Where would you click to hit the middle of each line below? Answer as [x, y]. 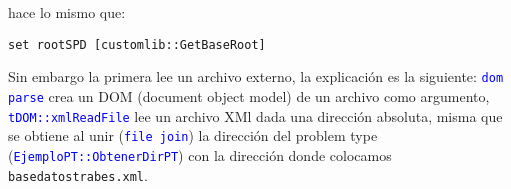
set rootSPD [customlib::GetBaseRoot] [137, 44]
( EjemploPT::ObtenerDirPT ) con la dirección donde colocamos [200, 154]
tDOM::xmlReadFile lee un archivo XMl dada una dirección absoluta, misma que [255, 115]
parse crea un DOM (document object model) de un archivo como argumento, [249, 95]
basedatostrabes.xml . [78, 174]
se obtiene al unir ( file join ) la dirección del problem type [193, 135]
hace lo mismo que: [67, 12]
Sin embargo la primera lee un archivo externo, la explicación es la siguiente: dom [256, 76]
